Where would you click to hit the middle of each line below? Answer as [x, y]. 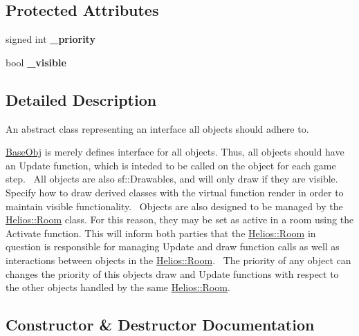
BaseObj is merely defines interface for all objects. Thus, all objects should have [175, 152]
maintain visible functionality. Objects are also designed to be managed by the [174, 206]
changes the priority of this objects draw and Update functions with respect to [172, 273]
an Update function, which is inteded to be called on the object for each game [171, 165]
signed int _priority [50, 39]
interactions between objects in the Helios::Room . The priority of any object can [178, 260]
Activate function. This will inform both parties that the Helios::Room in [161, 233]
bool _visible [36, 62]
